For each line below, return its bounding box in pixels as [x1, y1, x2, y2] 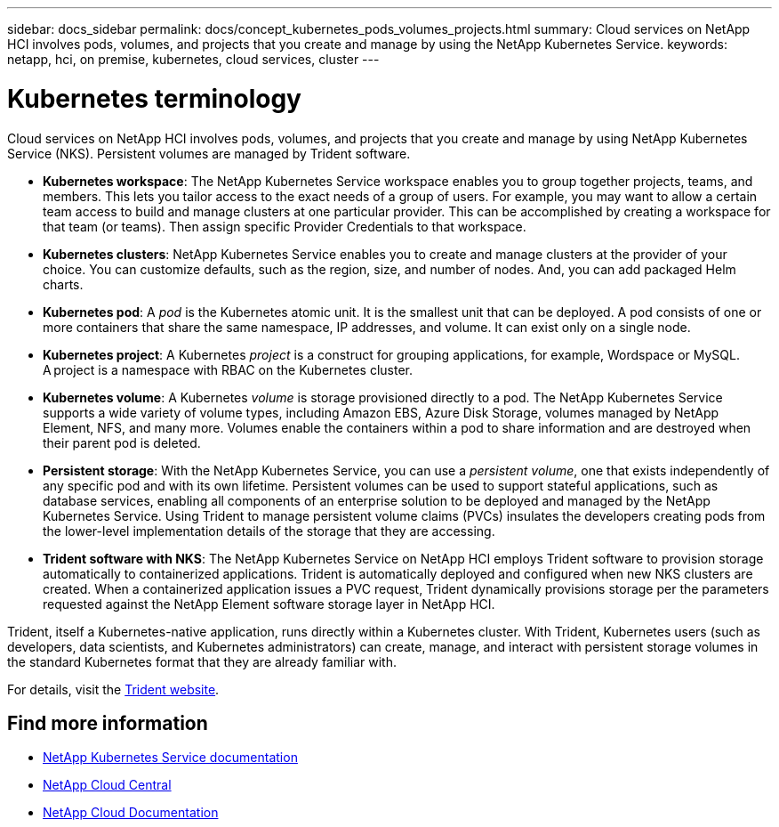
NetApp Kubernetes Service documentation [43, 750, 298, 766]
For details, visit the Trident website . [7, 681, 220, 697]
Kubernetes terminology [7, 83, 301, 114]
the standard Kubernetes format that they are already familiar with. [7, 653, 397, 669]
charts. [43, 276, 84, 292]
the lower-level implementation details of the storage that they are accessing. [43, 523, 495, 539]
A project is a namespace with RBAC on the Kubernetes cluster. [43, 361, 414, 377]
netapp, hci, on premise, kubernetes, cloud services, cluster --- [7, 52, 380, 67]
